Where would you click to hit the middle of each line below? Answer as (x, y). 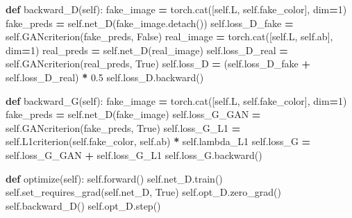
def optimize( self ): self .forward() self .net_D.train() (114, 178)
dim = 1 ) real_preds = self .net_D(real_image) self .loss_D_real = (147, 50)
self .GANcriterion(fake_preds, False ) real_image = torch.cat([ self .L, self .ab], (169, 36)
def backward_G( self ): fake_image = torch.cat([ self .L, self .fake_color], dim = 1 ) (176, 100)
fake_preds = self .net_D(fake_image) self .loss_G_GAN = (133, 114)
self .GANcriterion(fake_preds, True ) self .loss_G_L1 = (123, 127)
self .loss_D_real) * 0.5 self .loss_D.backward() (105, 77)
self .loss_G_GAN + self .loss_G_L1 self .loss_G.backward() (134, 154)
